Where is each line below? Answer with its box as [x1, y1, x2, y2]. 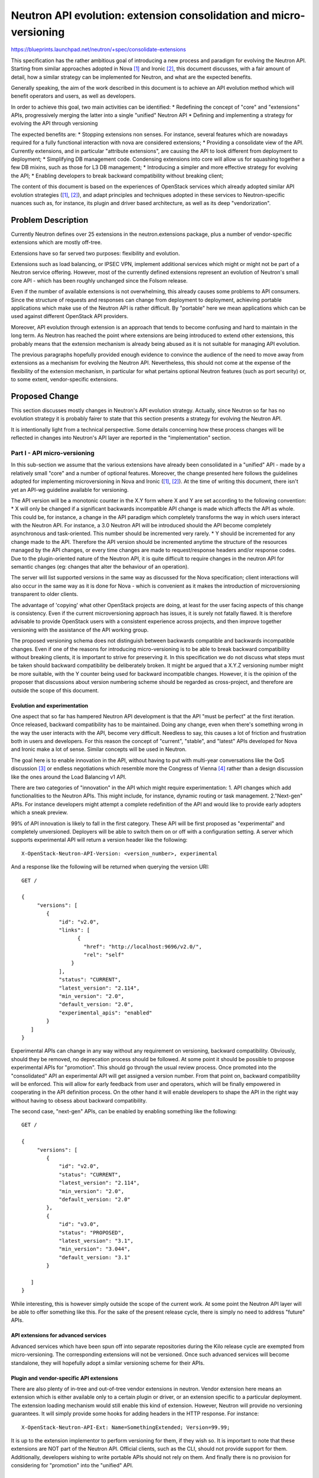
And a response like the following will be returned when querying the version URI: [11, 863, 210, 870]
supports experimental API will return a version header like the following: [11, 837, 188, 844]
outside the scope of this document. [11, 686, 99, 694]
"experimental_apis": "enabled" [58, 1009, 153, 1016]
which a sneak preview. [11, 809, 68, 816]
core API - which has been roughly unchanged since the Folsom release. [11, 277, 188, 284]
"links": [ [58, 926, 90, 934]
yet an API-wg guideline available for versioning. [11, 486, 129, 493]
